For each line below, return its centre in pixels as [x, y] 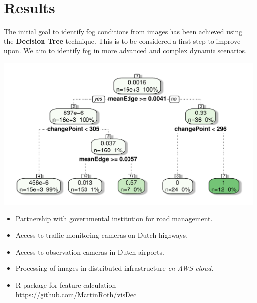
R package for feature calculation [66, 284]
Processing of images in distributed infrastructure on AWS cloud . [114, 268]
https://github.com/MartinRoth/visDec [76, 294]
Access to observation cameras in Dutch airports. [90, 251]
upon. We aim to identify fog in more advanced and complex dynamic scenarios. [126, 51]
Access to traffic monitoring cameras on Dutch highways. [102, 235]
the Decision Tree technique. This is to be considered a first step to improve [122, 41]
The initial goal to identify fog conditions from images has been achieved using [123, 31]
